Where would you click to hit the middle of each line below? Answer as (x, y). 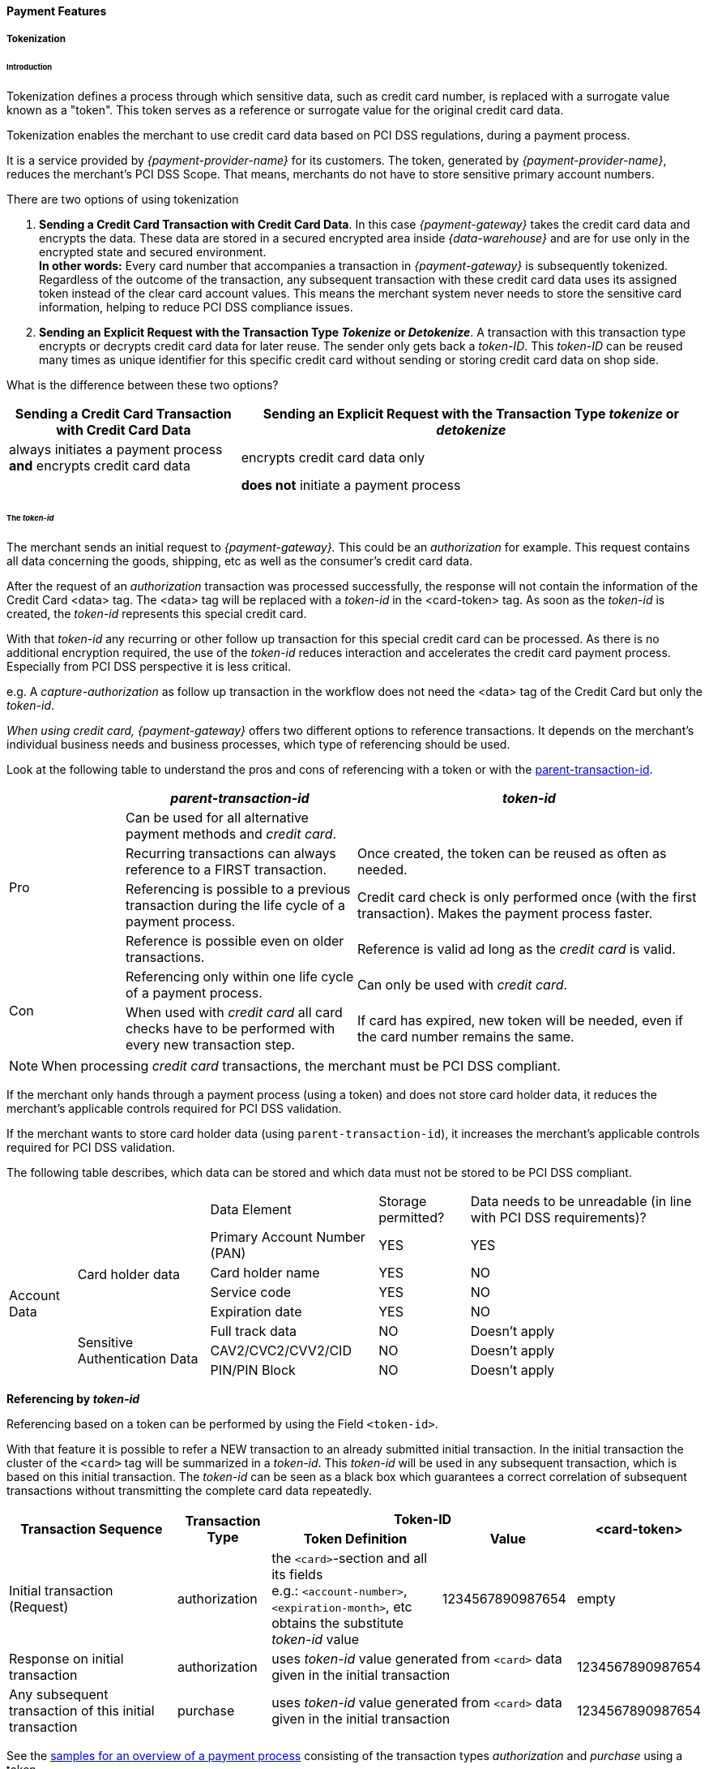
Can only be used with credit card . (462, 984)
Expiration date (256, 1311)
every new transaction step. (210, 1044)
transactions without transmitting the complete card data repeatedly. (190, 1490)
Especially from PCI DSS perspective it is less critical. (149, 666)
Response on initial (66, 1658)
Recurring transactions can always (231, 853)
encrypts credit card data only (333, 458)
